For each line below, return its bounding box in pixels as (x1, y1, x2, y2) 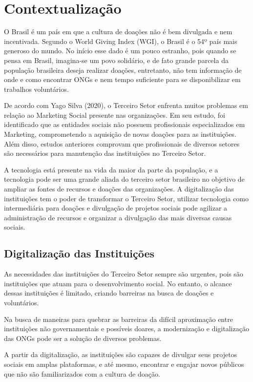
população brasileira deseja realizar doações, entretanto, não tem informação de (4, 64, 242, 75)
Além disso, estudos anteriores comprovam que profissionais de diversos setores (4, 138, 240, 149)
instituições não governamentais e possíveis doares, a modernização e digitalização (4, 323, 249, 334)
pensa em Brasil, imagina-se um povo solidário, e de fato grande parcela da (4, 55, 229, 65)
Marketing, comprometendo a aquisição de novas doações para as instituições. (4, 129, 236, 139)
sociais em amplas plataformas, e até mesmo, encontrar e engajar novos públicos (4, 359, 244, 369)
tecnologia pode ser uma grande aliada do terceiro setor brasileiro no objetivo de (4, 174, 245, 184)
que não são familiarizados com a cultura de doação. (4, 368, 160, 379)
